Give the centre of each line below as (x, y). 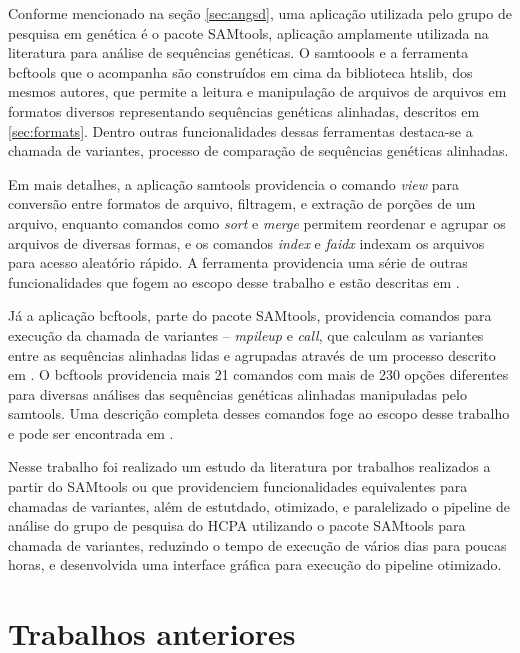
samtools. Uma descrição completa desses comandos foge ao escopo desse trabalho (259, 413)
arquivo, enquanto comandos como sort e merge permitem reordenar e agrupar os (257, 222)
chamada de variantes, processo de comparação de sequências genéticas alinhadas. (258, 150)
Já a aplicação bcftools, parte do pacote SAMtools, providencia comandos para (250, 315)
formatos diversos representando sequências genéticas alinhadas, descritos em (244, 110)
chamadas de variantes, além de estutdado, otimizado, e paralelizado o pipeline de (259, 505)
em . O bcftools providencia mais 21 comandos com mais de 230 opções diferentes (258, 374)
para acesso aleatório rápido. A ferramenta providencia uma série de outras (238, 262)
